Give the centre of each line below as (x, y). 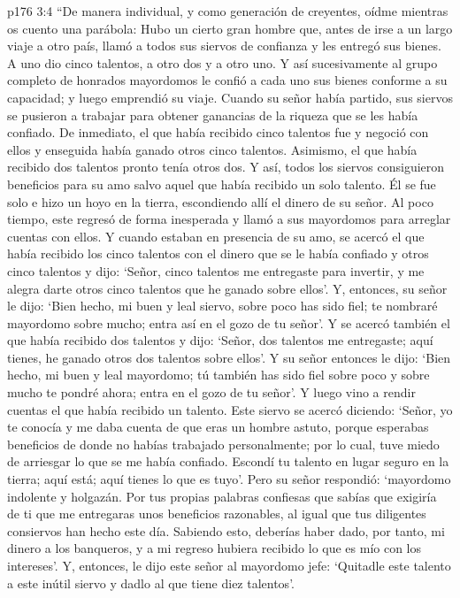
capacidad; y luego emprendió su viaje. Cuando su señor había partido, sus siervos (230, 97)
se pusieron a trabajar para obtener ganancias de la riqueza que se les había (213, 115)
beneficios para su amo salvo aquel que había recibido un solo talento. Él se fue (222, 184)
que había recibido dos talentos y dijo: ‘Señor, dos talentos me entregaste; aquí (220, 340)
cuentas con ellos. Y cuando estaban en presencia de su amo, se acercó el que (216, 236)
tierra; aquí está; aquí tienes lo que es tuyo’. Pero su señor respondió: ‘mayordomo (229, 479)
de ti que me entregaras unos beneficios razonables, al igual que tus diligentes (217, 514)
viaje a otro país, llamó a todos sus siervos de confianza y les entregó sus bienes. (224, 46)
